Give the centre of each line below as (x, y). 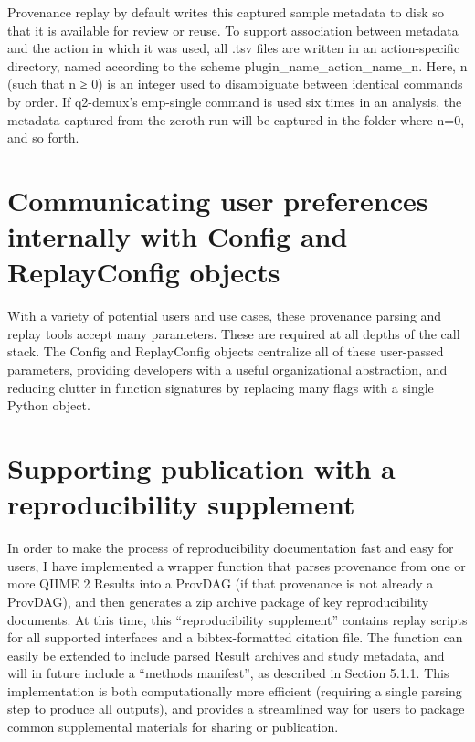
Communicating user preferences (218, 200)
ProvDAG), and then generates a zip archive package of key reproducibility (218, 601)
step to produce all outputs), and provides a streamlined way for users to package (236, 709)
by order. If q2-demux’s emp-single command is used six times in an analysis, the (235, 101)
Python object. (49, 405)
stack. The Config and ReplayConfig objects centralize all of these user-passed (226, 351)
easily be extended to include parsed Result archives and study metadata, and (226, 655)
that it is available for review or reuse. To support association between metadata (233, 30)
